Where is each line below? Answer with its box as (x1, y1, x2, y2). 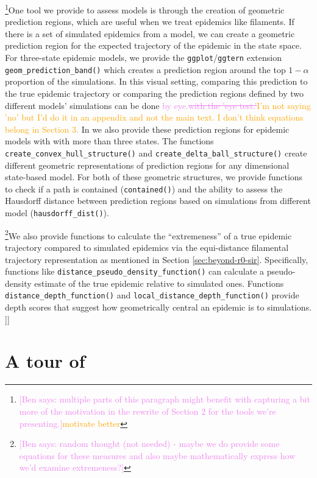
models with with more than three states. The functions (5, 135, 214, 147)
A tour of (5, 348, 85, 373)
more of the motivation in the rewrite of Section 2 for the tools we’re (19, 404, 276, 417)
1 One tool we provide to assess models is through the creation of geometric (5, 2, 285, 16)
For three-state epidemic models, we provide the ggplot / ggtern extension (5, 51, 282, 64)
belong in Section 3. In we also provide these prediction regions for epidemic (5, 122, 290, 135)
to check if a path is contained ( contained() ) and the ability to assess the (5, 182, 283, 195)
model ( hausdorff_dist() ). (5, 206, 109, 219)
